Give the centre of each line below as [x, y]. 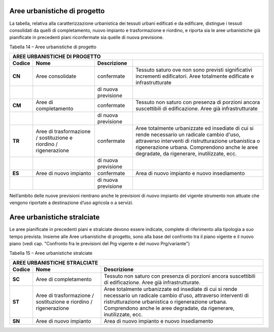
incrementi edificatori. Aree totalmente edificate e [195, 76]
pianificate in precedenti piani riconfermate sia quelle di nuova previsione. [87, 38]
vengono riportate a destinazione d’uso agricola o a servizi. [71, 203]
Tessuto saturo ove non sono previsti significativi [194, 70]
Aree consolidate [56, 76]
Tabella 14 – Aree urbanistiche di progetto [53, 47]
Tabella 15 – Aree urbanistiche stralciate [51, 253]
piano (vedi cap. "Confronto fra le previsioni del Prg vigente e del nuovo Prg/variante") [100, 244]
